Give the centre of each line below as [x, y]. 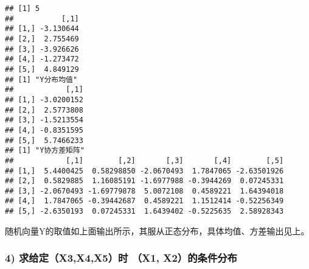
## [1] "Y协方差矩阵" [45, 151]
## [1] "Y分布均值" [41, 79]
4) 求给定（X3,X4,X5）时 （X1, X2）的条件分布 [121, 258]
